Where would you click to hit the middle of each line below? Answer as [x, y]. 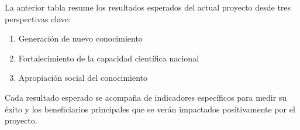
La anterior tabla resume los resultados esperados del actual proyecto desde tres [148, 7]
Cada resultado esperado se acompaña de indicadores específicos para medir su [146, 97]
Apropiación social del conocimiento [83, 78]
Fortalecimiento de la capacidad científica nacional [109, 58]
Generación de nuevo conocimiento [80, 38]
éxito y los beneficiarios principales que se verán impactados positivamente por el [150, 109]
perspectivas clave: [38, 18]
